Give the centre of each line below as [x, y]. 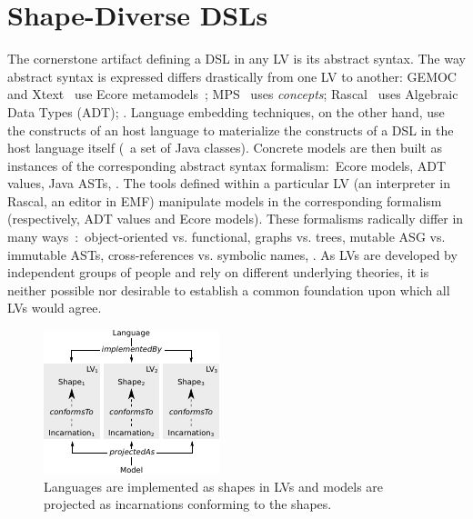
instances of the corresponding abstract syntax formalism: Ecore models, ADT [227, 165]
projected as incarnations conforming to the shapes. [188, 504]
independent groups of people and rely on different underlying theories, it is [218, 272]
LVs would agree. [55, 308]
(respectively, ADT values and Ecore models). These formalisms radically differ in [236, 219]
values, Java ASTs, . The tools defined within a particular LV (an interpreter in [229, 183]
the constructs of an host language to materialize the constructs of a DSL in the [231, 130]
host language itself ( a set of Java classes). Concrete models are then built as [225, 148]
